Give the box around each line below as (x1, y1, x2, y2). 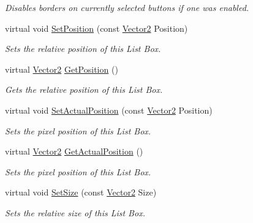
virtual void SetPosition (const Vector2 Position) (5, 21, 188, 34)
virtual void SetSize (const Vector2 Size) (5, 186, 157, 199)
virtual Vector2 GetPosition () (5, 62, 118, 75)
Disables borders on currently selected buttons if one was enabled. (5, 1, 249, 13)
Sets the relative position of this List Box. (5, 42, 161, 55)
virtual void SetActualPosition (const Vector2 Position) (5, 103, 213, 116)
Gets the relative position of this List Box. (5, 83, 163, 96)
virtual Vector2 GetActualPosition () (5, 145, 143, 158)
